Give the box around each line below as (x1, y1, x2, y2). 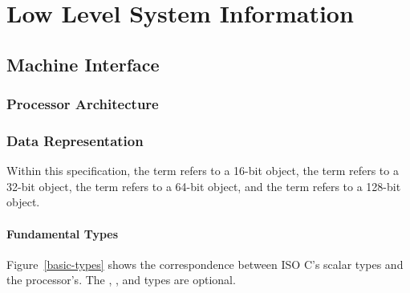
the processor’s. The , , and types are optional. (6, 271, 236, 288)
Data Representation (6, 130, 144, 150)
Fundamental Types (6, 225, 119, 242)
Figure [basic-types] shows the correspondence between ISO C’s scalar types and (6, 255, 404, 272)
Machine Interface (6, 51, 160, 76)
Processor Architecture (6, 94, 159, 114)
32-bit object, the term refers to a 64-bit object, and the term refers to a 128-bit (6, 177, 401, 194)
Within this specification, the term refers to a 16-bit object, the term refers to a (6, 162, 399, 179)
